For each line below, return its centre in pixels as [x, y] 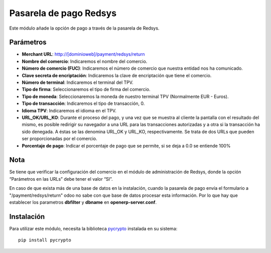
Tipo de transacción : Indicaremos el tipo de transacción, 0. [83, 103]
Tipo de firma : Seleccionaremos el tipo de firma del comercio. [86, 89]
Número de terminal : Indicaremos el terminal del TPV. [78, 82]
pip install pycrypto [45, 240]
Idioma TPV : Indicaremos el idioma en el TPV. [69, 110]
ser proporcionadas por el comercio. [59, 139]
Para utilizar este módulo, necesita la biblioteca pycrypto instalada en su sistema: [93, 228]
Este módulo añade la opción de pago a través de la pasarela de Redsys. [84, 28]
